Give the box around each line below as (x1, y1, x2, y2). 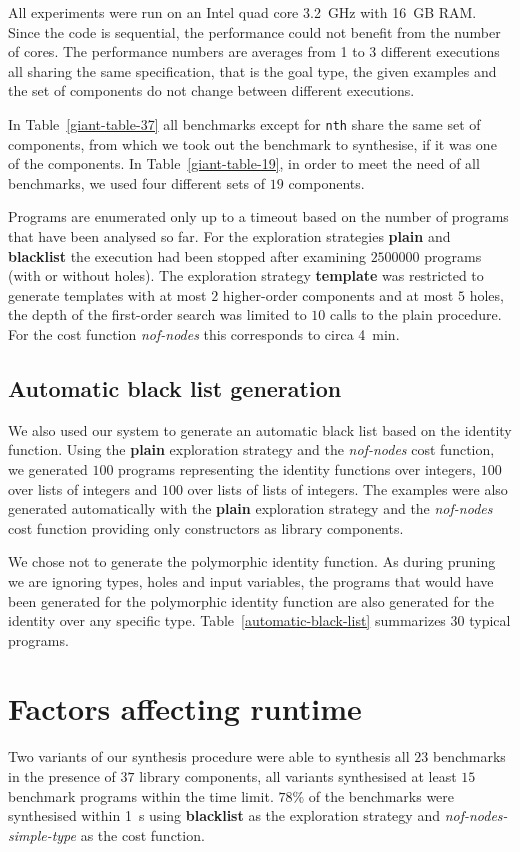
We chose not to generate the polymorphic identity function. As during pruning (8, 551, 496, 572)
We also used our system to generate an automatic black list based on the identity (8, 419, 512, 440)
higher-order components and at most (222, 284, 454, 305)
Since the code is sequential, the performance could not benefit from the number (8, 21, 501, 42)
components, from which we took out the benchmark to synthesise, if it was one (8, 133, 497, 154)
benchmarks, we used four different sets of (8, 172, 266, 193)
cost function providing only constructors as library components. (8, 517, 404, 538)
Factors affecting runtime (8, 688, 362, 729)
